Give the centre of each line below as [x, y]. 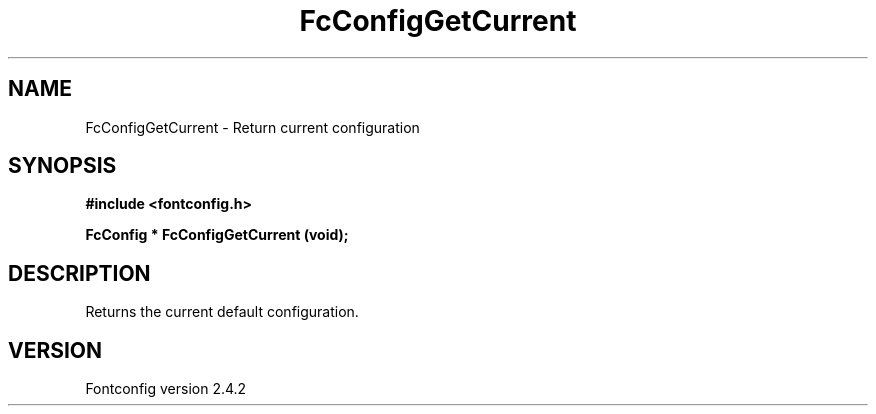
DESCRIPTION [79, 273]
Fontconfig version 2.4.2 [166, 389]
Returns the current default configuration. [222, 312]
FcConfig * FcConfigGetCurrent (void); [217, 235]
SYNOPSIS [62, 166]
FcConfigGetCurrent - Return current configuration [252, 127]
